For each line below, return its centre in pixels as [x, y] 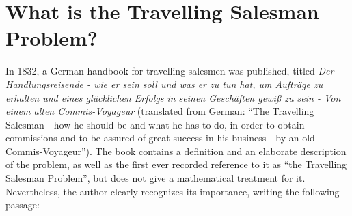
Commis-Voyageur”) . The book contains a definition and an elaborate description [176, 151]
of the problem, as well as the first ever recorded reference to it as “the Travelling [176, 164]
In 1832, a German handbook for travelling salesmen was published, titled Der [170, 71]
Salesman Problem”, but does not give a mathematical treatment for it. [155, 178]
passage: [23, 205]
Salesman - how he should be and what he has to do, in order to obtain [155, 124]
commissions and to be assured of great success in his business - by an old [160, 138]
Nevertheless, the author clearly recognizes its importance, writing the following [173, 191]
